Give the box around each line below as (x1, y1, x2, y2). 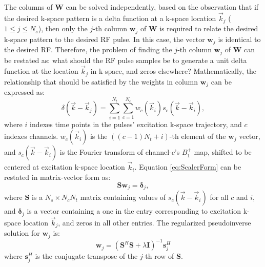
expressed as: (4, 87, 45, 97)
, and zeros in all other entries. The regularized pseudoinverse (58, 217, 251, 228)
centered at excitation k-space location (4, 161, 125, 172)
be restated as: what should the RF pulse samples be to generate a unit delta (4, 54, 247, 65)
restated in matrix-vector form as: (4, 172, 111, 182)
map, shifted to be (194, 147, 252, 157)
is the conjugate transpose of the (35, 251, 138, 261)
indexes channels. (4, 131, 58, 141)
